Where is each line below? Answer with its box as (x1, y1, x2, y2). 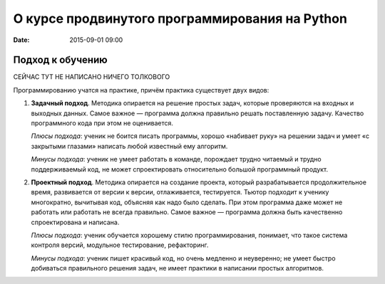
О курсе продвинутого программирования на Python (13, 11, 347, 26)
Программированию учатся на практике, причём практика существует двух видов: (13, 85, 269, 94)
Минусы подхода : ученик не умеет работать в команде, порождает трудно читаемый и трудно (31, 155, 322, 164)
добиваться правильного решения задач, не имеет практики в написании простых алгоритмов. (31, 264, 324, 273)
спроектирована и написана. (31, 218, 120, 226)
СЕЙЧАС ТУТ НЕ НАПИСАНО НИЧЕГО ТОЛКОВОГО (13, 73, 170, 81)
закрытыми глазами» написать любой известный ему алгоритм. (31, 142, 228, 150)
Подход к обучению (13, 54, 108, 66)
